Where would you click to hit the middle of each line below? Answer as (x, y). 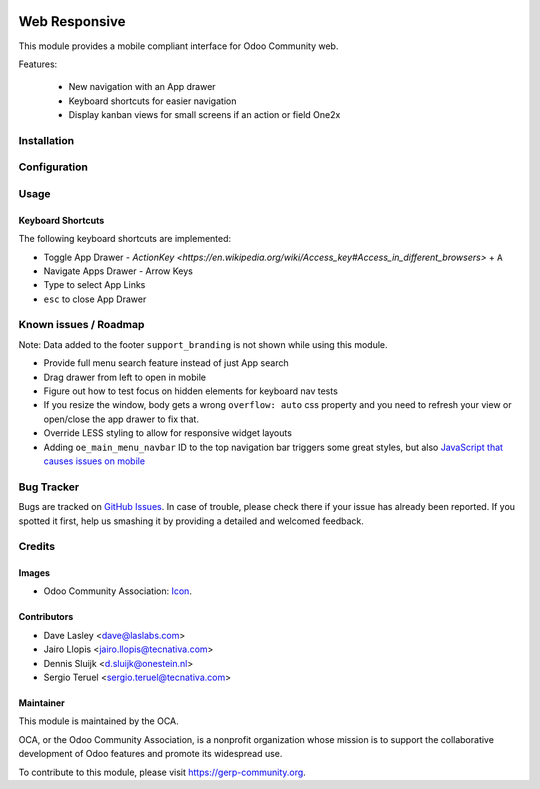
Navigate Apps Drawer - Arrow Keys (118, 271)
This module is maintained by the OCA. (98, 721)
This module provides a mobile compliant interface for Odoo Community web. (178, 46)
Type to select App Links (94, 285)
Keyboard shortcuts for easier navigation (152, 101)
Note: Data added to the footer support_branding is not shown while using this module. (203, 344)
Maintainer (41, 703)
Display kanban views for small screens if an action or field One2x (204, 115)
